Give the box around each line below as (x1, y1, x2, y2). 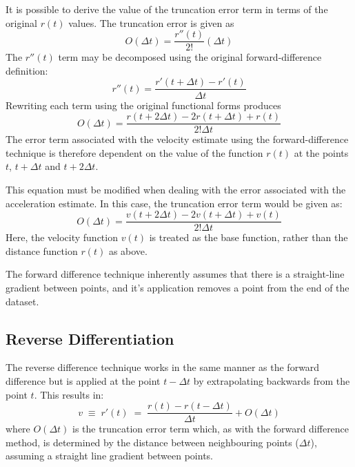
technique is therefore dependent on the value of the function (6, 145, 263, 160)
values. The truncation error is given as (68, 15, 234, 30)
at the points (294, 145, 349, 160)
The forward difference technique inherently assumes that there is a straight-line (6, 267, 345, 281)
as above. (108, 243, 148, 258)
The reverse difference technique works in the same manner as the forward (6, 360, 320, 374)
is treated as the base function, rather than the (149, 230, 348, 245)
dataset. (6, 294, 39, 308)
